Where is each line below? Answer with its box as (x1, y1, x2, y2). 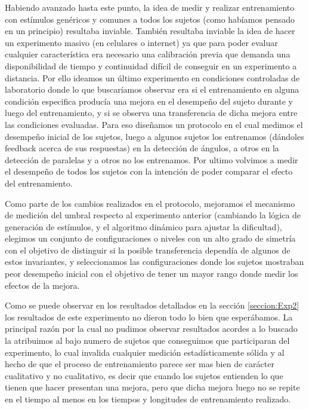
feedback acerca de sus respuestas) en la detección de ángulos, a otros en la (5, 142, 279, 154)
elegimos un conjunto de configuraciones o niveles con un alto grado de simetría (5, 232, 296, 245)
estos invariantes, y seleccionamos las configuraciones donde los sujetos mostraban (5, 255, 304, 268)
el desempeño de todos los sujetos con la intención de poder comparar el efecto (5, 165, 293, 178)
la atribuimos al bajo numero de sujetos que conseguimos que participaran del (5, 334, 290, 347)
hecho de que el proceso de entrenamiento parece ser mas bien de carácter (5, 358, 274, 370)
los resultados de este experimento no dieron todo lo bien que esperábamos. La (5, 310, 293, 323)
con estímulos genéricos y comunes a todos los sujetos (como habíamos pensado (5, 13, 295, 25)
